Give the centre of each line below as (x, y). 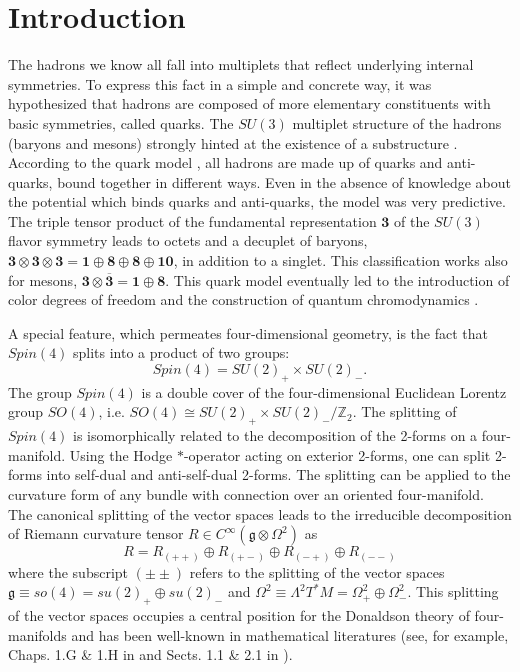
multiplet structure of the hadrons (397, 122)
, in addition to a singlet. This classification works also (340, 260)
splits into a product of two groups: (181, 352)
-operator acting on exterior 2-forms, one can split (337, 454)
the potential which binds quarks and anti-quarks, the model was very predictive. (257, 201)
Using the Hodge (121, 454)
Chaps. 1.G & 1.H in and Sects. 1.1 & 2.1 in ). (150, 654)
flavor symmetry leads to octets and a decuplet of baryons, (188, 240)
